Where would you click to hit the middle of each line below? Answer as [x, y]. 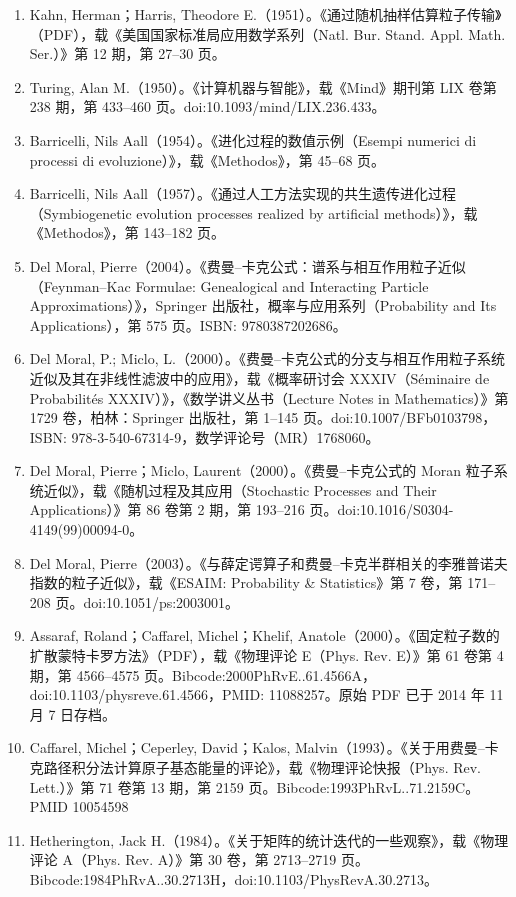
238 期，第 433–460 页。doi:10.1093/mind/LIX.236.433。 [207, 106]
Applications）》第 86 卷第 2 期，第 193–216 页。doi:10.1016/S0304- [241, 509]
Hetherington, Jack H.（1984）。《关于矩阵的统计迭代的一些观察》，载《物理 [269, 839]
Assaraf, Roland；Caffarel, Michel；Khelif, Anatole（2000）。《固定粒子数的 [264, 635]
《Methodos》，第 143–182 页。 [127, 232]
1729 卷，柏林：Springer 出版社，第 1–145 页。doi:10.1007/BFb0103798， [263, 417]
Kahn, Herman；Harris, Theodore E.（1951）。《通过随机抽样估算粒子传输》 [265, 14]
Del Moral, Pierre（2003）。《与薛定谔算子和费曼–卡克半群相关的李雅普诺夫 [268, 562]
